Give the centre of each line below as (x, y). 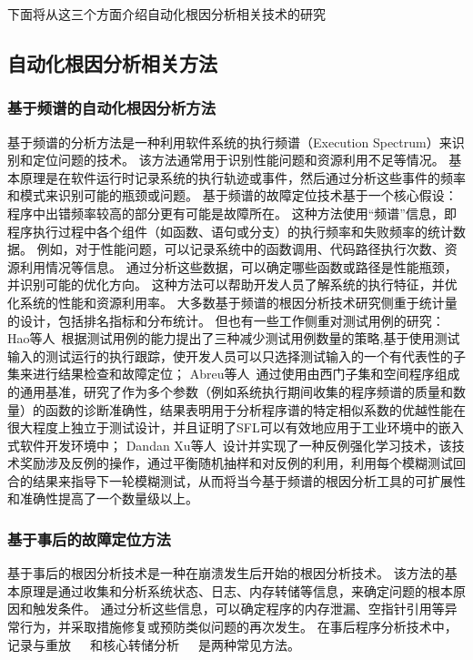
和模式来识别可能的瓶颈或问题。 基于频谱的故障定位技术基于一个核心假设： (232, 195)
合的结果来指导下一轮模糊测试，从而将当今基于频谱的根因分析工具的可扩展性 (236, 480)
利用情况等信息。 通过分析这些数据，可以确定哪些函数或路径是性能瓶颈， (238, 266)
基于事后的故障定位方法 (89, 538)
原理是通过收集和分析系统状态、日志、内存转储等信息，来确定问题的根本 (236, 590)
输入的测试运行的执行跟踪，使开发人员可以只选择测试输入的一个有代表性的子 (236, 355)
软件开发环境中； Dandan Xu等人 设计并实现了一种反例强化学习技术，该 (236, 445)
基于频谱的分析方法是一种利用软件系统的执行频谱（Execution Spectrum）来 (230, 142)
